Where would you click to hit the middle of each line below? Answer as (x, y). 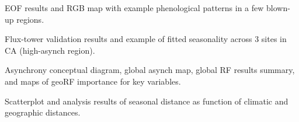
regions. (30, 19)
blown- (278, 8)
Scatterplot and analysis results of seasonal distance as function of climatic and (147, 101)
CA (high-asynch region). (50, 50)
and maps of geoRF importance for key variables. (93, 81)
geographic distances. (43, 112)
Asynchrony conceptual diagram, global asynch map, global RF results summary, (150, 70)
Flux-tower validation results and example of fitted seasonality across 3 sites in (146, 39)
